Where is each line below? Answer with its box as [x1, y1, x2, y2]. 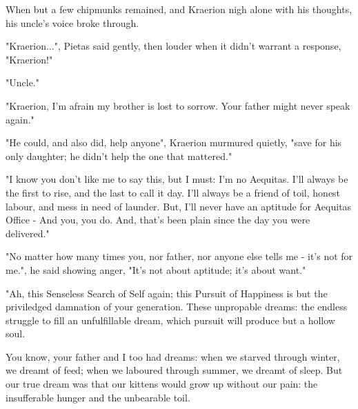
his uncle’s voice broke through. [6, 15, 139, 30]
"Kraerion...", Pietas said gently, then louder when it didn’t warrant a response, [6, 39, 341, 53]
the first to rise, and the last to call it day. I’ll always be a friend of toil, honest [6, 185, 341, 199]
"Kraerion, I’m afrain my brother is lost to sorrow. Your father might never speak [6, 98, 350, 112]
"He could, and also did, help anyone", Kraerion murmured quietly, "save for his [6, 135, 342, 150]
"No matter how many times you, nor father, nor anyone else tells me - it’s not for [6, 249, 353, 263]
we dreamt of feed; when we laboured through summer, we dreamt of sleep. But [6, 363, 343, 377]
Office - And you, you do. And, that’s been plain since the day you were [6, 212, 310, 227]
